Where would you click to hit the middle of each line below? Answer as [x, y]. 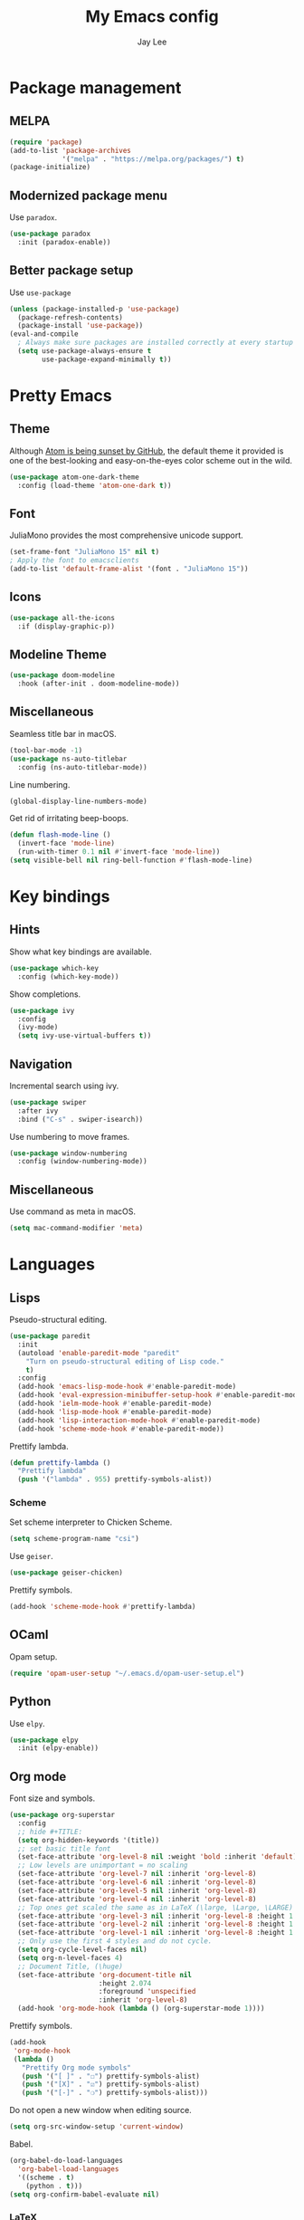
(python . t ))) [54, 2186]
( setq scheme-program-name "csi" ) [75, 1539]
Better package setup [71, 270]
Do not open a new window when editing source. [100, 2110]
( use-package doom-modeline [62, 675]
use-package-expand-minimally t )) [107, 359]
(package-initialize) [50, 167]
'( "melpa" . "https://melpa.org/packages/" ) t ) [153, 159]
